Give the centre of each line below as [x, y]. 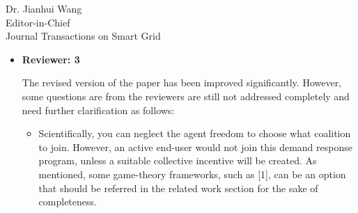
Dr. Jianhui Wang [44, 8]
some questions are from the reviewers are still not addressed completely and [186, 96]
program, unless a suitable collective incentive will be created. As [178, 160]
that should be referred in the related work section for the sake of [178, 188]
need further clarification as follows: [98, 110]
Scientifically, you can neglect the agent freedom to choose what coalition [195, 133]
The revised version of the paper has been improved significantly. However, [182, 82]
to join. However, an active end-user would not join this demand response [195, 147]
